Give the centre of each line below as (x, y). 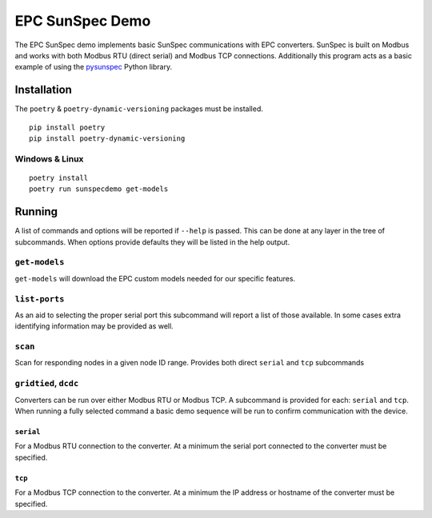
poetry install (59, 177)
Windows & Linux (49, 158)
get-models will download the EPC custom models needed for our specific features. (155, 278)
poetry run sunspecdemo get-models (99, 189)
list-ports (40, 299)
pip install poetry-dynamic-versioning (107, 139)
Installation (43, 90)
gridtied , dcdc (47, 384)
